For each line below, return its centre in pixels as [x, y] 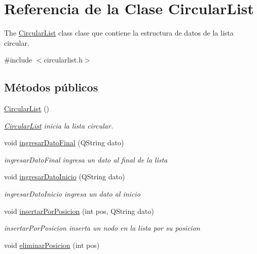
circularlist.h [63, 60]
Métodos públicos [51, 87]
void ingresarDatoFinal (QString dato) [64, 142]
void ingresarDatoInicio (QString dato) [65, 177]
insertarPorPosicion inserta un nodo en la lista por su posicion [102, 228]
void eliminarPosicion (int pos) [52, 245]
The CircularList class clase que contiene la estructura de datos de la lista [119, 33]
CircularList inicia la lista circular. [59, 125]
